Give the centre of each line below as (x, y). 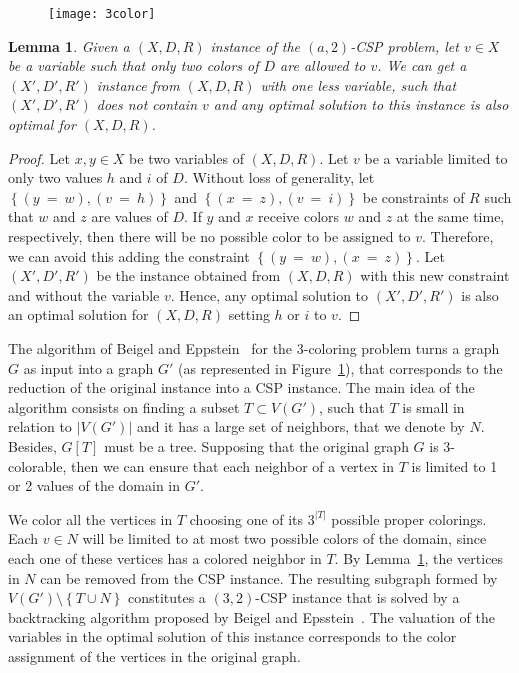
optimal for (42, 124)
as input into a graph (88, 367)
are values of (129, 216)
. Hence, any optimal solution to (269, 294)
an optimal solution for (78, 314)
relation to (40, 426)
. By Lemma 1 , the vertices (419, 557)
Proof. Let (39, 157)
